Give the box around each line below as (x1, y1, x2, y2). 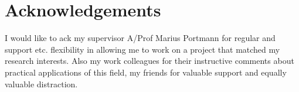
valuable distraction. (5, 77, 78, 90)
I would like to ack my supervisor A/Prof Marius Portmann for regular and (5, 32, 276, 44)
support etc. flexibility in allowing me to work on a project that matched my (5, 43, 280, 55)
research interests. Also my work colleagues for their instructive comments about (5, 54, 294, 67)
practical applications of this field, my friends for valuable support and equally (5, 66, 287, 78)
